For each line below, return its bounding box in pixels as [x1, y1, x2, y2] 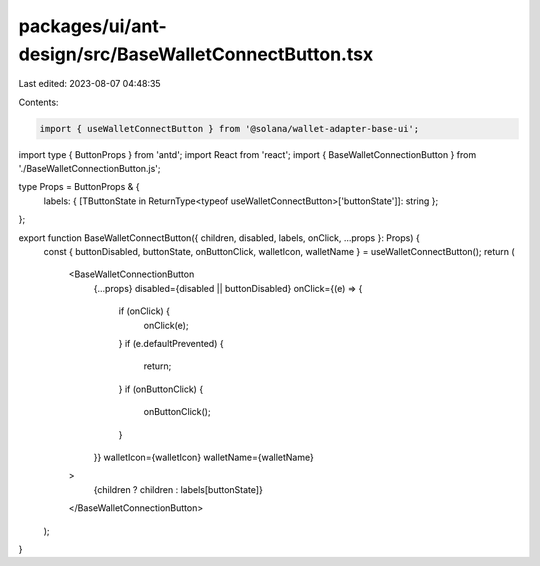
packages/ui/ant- [18, 15, 167, 37]
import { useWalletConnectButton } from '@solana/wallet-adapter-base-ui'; [39, 123, 420, 134]
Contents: [18, 96, 59, 108]
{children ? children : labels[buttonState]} [93, 483, 264, 495]
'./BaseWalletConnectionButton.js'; [18, 163, 161, 175]
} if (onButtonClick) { [118, 383, 204, 395]
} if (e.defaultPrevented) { [118, 338, 224, 349]
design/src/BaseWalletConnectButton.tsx [18, 43, 374, 65]
